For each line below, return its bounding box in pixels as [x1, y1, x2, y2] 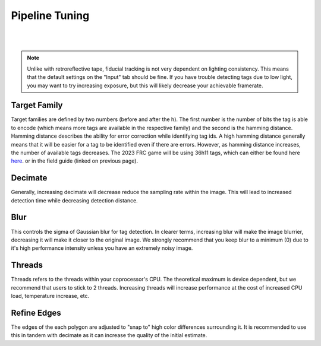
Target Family [11, 100, 63, 110]
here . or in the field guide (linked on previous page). [11, 157, 139, 164]
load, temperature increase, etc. [11, 293, 90, 300]
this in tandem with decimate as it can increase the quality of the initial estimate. [11, 332, 207, 339]
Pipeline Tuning [11, 9, 90, 22]
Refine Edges [11, 307, 62, 318]
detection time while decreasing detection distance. [11, 196, 138, 204]
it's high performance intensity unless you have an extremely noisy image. [11, 245, 193, 252]
